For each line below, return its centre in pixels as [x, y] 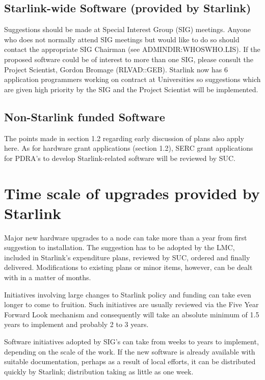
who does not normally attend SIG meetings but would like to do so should [122, 39]
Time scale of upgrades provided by [132, 193]
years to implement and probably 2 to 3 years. [76, 324]
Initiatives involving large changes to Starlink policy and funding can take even [128, 294]
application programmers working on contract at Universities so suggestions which [132, 79]
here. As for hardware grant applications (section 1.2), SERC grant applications [129, 148]
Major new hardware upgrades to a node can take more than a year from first [126, 237]
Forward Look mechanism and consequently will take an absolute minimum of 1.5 [132, 314]
